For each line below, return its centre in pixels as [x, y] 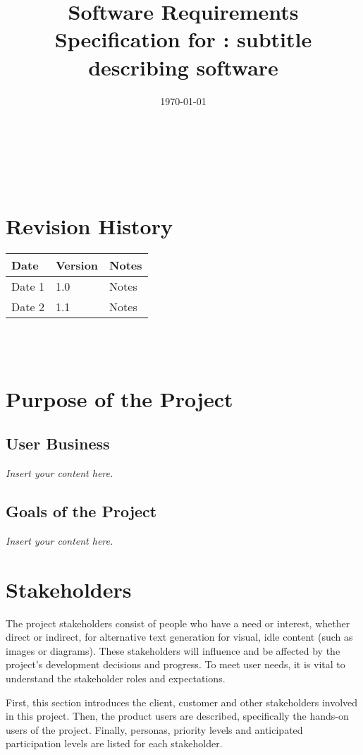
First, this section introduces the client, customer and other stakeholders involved [182, 702]
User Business [58, 443]
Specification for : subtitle [183, 39]
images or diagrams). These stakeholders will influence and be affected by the [173, 650]
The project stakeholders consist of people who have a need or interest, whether [178, 623]
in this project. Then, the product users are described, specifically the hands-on [177, 716]
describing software [183, 67]
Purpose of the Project [119, 398]
